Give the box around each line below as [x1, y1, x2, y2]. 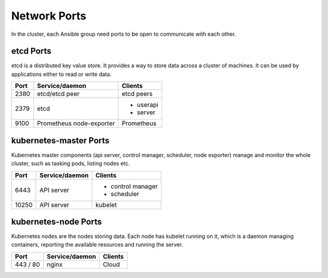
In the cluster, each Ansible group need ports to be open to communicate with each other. [11, 30, 236, 38]
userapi [137, 101, 159, 109]
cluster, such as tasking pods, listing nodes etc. [11, 160, 131, 167]
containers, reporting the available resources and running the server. [11, 241, 183, 248]
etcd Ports [11, 46, 52, 56]
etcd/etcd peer [36, 90, 80, 98]
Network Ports [11, 9, 86, 22]
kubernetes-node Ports [11, 216, 103, 227]
